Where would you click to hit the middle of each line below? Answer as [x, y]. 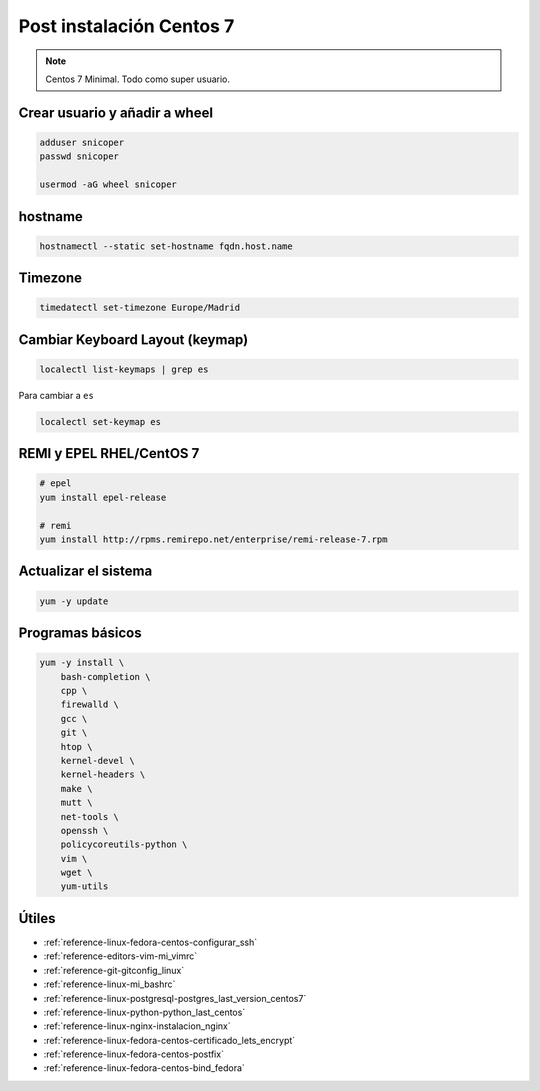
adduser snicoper [82, 142]
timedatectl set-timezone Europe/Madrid [139, 308]
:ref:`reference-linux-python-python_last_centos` [144, 1012]
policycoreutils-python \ [124, 844]
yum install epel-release [103, 497]
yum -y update [74, 601]
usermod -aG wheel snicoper [108, 184]
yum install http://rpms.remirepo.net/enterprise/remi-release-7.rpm [213, 539]
